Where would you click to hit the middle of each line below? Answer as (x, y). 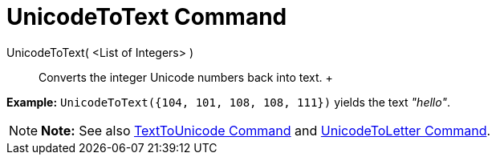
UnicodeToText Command (147, 17)
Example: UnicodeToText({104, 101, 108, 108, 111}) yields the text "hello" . (228, 102)
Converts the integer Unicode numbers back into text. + (186, 77)
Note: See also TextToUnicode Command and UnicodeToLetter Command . (266, 130)
